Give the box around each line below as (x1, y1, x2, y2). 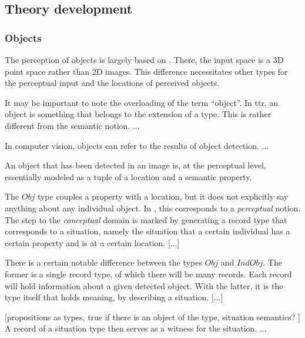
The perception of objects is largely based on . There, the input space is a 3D (5, 54, 284, 65)
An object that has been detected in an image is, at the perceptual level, (5, 159, 266, 171)
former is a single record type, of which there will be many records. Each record (5, 267, 292, 280)
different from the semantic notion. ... (5, 119, 140, 131)
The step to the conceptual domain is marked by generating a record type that (5, 213, 287, 226)
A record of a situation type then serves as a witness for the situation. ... (5, 322, 267, 334)
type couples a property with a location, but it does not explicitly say (37, 190, 289, 203)
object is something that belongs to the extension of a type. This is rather (5, 108, 272, 120)
